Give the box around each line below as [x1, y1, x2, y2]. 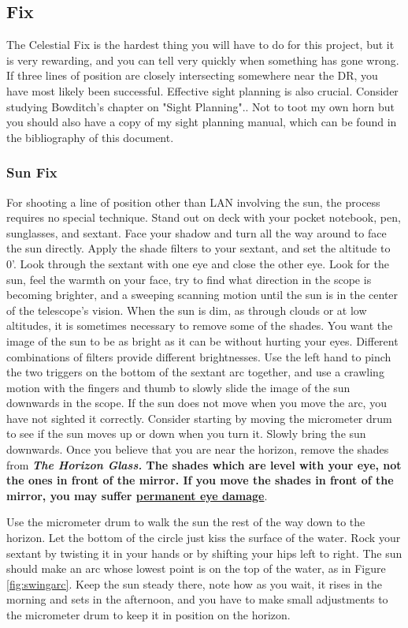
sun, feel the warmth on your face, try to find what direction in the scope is [6, 271, 372, 287]
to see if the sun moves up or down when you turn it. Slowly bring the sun [6, 425, 366, 442]
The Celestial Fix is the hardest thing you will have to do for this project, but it [6, 36, 395, 53]
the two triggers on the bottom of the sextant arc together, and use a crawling [6, 364, 384, 380]
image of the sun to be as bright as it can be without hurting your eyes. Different [6, 332, 399, 349]
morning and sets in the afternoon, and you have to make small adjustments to [6, 591, 388, 607]
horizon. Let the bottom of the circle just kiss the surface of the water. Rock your [6, 529, 401, 546]
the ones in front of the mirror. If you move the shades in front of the [6, 472, 394, 488]
